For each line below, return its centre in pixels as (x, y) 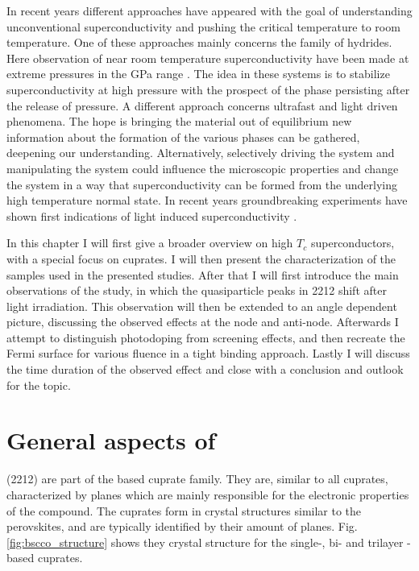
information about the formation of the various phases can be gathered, (183, 137)
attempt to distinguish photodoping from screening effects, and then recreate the (206, 337)
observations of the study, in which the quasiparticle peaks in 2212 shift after (197, 290)
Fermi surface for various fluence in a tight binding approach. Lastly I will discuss (208, 353)
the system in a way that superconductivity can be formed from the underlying (202, 184)
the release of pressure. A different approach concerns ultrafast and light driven (202, 105)
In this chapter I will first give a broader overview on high (150, 243)
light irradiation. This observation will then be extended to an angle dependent (202, 306)
